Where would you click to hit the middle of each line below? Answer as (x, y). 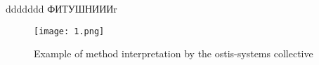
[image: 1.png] (69, 31)
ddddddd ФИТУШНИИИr (61, 8)
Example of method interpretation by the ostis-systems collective (174, 53)
